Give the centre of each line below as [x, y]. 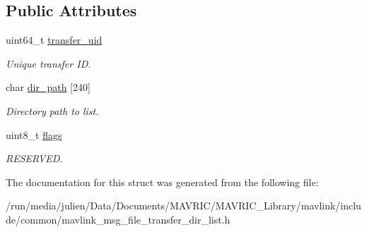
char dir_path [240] [48, 87]
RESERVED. [34, 158]
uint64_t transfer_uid [54, 40]
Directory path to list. [52, 110]
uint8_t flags [34, 134]
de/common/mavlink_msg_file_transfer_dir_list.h [118, 219]
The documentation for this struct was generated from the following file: [162, 182]
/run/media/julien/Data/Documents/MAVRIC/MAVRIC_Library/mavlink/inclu [183, 206]
